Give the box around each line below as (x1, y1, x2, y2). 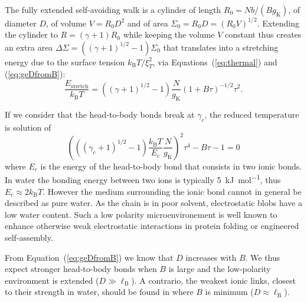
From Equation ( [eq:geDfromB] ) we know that (5, 251, 174, 263)
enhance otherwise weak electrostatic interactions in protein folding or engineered (5, 220, 299, 232)
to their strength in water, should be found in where (5, 286, 194, 298)
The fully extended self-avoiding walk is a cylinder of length (5, 4, 221, 15)
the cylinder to (5, 28, 58, 41)
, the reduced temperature (204, 108, 299, 120)
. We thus (245, 251, 280, 263)
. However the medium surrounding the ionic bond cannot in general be (43, 185, 302, 197)
